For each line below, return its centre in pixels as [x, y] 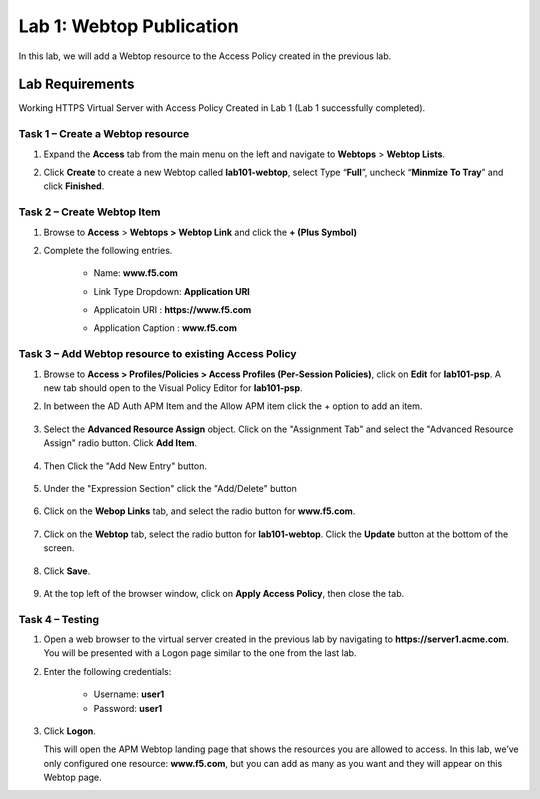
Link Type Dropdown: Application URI [171, 291]
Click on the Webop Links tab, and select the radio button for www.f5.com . [199, 511]
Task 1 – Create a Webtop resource [104, 134]
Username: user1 [129, 694]
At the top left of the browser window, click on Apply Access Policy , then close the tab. [224, 593]
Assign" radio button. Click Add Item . [120, 443]
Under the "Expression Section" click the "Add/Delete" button [170, 488]
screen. [59, 548]
